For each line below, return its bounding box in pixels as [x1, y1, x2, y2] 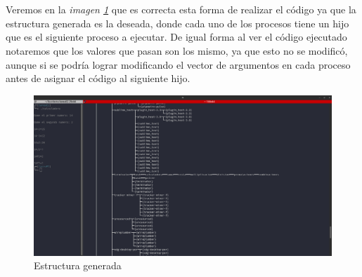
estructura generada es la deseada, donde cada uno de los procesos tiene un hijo [6, 15, 349, 30]
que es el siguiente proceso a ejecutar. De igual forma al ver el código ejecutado [6, 29, 347, 44]
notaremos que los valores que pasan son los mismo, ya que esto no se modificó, [6, 43, 348, 58]
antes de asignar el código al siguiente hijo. [6, 71, 190, 86]
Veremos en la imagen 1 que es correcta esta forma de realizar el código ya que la [6, 2, 356, 17]
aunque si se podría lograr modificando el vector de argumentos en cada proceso [6, 57, 351, 72]
